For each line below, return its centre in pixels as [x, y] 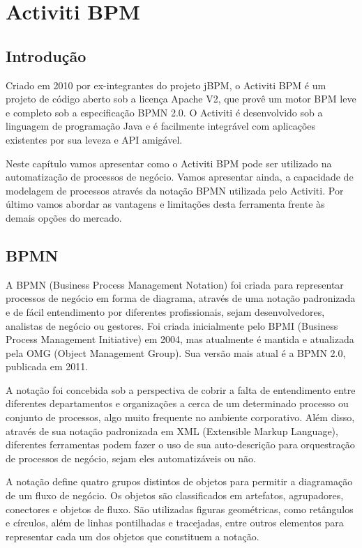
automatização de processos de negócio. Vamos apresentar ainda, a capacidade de [180, 177]
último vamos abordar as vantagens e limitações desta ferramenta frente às [165, 204]
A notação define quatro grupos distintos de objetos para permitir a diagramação [179, 481]
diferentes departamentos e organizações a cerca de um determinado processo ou [177, 403]
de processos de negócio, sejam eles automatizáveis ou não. [131, 458]
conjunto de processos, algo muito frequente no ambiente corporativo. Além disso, [180, 417]
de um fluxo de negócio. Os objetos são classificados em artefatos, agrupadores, [175, 495]
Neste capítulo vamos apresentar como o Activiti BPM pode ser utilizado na [169, 163]
